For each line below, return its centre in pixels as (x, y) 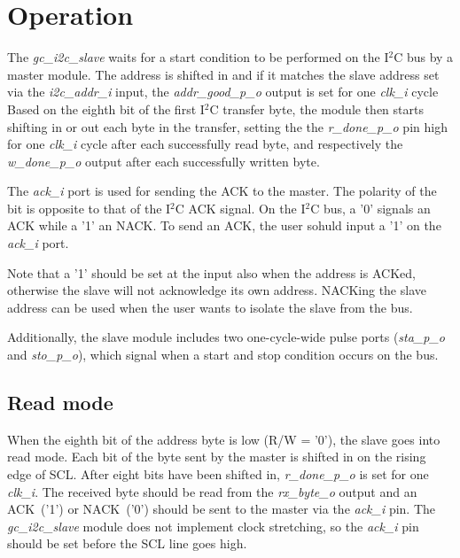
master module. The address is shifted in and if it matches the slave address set (223, 74)
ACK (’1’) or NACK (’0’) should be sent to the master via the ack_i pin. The (222, 509)
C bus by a (424, 57)
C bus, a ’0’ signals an (370, 208)
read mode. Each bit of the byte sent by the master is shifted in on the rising (217, 457)
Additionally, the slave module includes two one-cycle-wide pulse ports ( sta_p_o (226, 337)
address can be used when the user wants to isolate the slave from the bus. (210, 307)
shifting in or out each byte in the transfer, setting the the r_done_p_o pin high (227, 126)
